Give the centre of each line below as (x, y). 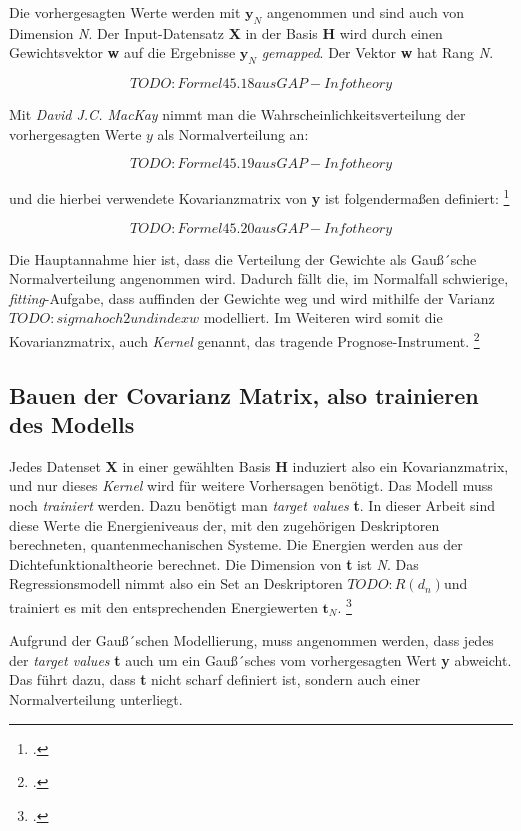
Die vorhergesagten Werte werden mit (125, 12)
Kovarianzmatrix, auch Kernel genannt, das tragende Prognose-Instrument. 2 (244, 339)
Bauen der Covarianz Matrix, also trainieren (244, 394)
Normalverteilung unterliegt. (96, 699)
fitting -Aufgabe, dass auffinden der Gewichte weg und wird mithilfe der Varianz (252, 297)
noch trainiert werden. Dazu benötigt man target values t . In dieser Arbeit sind (252, 505)
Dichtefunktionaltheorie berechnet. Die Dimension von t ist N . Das (214, 563)
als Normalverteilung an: (233, 133)
